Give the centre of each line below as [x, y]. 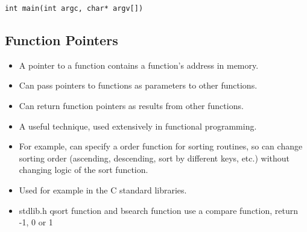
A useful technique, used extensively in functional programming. [138, 126]
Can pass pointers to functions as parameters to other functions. [138, 85]
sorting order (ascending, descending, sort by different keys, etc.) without [154, 158]
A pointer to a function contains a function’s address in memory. [139, 65]
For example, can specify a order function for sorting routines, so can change [161, 146]
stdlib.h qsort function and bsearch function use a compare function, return [158, 210]
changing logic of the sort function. [84, 170]
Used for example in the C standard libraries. [103, 190]
